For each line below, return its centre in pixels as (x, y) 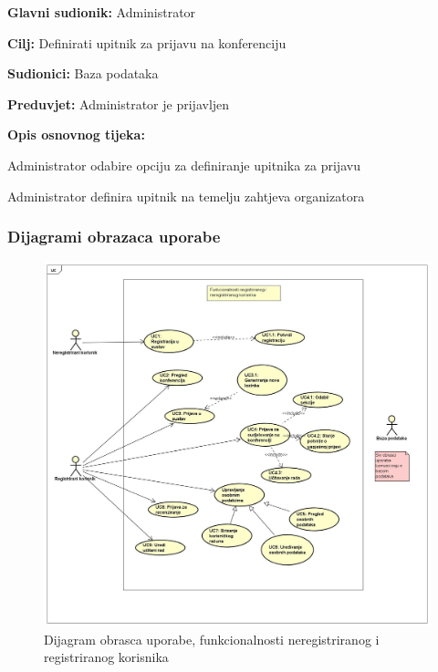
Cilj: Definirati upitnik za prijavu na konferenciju (147, 42)
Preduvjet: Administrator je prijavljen (119, 103)
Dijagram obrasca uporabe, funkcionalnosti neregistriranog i (212, 639)
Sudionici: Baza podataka (83, 73)
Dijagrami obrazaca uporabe (114, 237)
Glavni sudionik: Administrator (102, 12)
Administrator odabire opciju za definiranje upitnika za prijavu (184, 165)
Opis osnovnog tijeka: (76, 134)
